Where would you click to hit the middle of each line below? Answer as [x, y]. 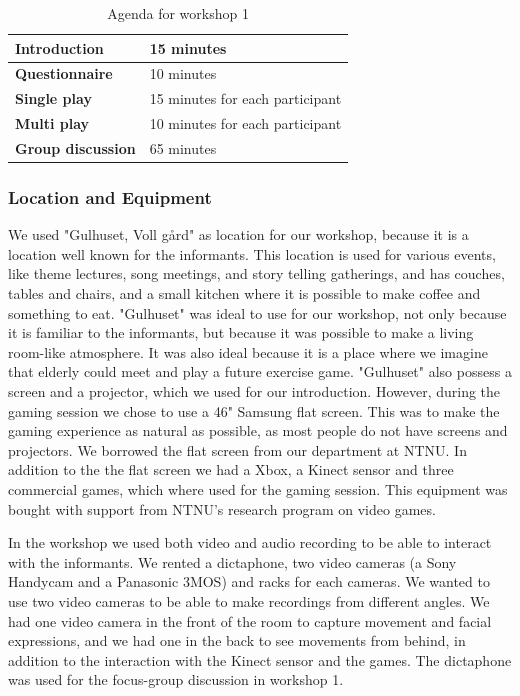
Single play [53, 98]
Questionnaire [64, 73]
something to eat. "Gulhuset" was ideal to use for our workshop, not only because [257, 312]
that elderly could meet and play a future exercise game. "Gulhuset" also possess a [260, 371]
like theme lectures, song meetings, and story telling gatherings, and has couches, [256, 273]
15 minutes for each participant [245, 98]
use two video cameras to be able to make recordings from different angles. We [249, 600]
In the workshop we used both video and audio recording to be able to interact [250, 542]
